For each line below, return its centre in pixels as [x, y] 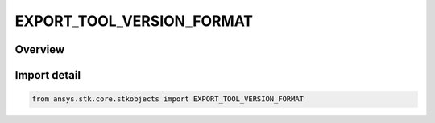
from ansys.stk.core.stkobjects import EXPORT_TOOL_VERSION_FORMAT [168, 99]
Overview [40, 49]
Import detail [48, 75]
